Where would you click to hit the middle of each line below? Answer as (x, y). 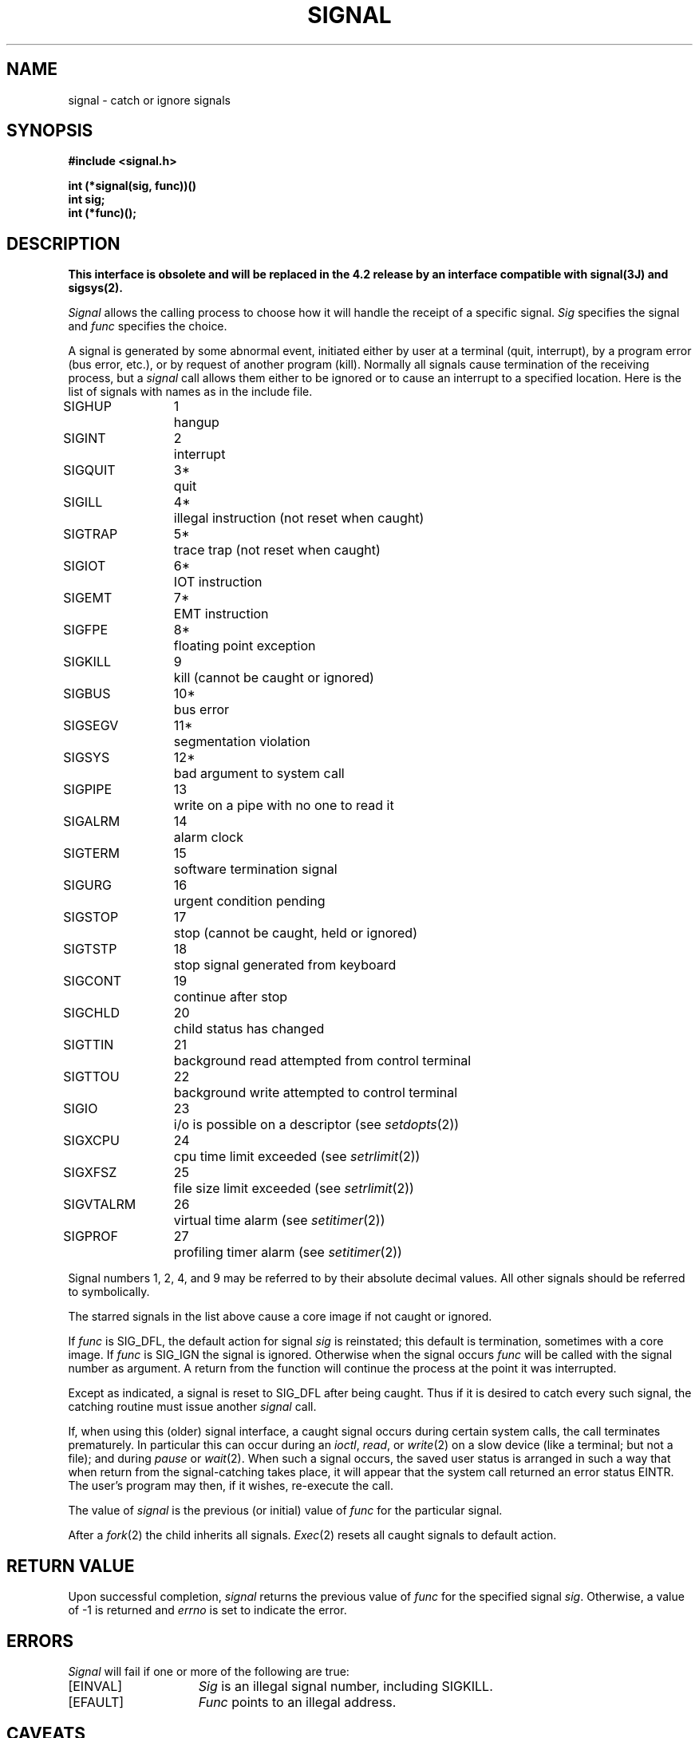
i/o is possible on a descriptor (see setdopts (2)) (316, 1125)
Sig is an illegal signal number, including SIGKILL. (346, 1686)
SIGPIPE (88, 790)
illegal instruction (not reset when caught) (299, 518)
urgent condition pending (249, 901)
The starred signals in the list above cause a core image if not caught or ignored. (280, 1317)
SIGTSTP (90, 949)
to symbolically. (109, 1292)
